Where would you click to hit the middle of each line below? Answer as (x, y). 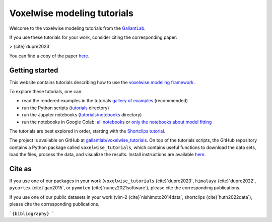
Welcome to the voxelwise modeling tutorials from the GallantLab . (78, 28)
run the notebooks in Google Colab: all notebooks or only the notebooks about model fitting (117, 122)
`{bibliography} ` (32, 213)
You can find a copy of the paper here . (49, 56)
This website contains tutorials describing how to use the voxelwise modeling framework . (102, 82)
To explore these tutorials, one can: (46, 92)
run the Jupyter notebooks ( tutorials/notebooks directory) (82, 115)
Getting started (34, 70)
